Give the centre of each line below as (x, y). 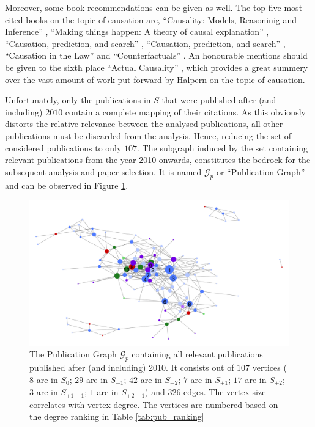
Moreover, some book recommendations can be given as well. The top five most (154, 7)
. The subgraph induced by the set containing (223, 148)
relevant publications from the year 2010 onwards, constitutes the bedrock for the (158, 160)
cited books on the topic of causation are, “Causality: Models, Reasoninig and (151, 19)
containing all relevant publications (197, 354)
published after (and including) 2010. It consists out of (132, 367)
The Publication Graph (73, 354)
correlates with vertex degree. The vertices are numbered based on (154, 404)
